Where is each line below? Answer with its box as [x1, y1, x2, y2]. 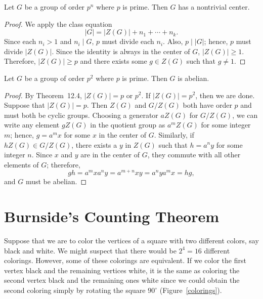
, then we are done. [195, 90, 255, 100]
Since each [4, 36, 36, 47]
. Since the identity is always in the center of [52, 46, 190, 56]
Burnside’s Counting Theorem [4, 206, 220, 227]
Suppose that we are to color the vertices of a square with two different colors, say [4, 235, 259, 246]
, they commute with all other [147, 149, 241, 160]
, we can [232, 109, 258, 120]
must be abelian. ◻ [25, 176, 87, 187]
